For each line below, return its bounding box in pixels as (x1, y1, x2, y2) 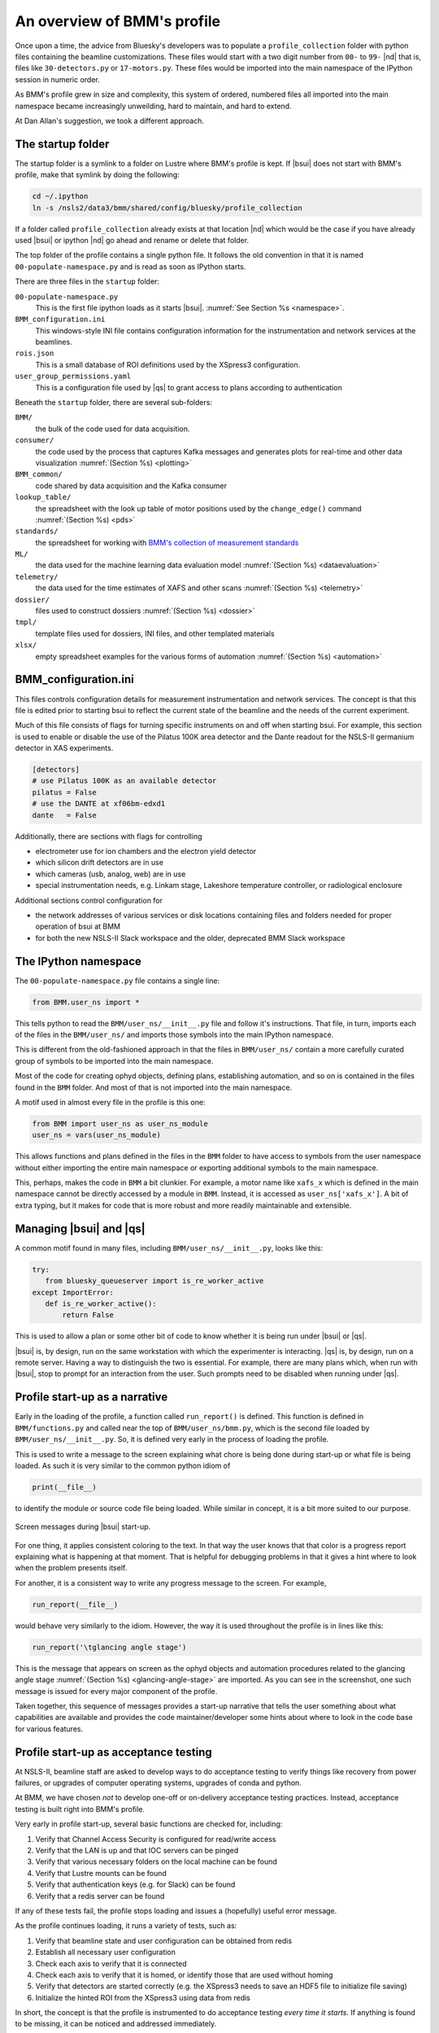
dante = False (32, 810, 98, 820)
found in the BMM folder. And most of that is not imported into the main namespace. (15, 1082, 293, 1092)
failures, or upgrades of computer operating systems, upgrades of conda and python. (15, 1778, 302, 1788)
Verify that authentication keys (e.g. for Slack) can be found (35, 1879, 236, 1890)
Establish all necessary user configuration (35, 1948, 176, 1957)
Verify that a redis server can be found (35, 1891, 165, 1900)
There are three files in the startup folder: (15, 276, 160, 286)
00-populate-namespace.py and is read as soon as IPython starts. (15, 261, 246, 272)
